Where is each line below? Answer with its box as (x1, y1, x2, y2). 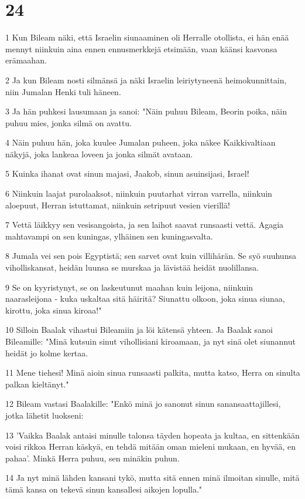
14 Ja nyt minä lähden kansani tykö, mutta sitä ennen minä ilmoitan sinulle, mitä (5, 471, 300, 484)
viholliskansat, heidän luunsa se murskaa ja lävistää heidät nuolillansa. (5, 261, 259, 274)
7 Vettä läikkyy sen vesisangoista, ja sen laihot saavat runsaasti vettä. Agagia (5, 218, 284, 231)
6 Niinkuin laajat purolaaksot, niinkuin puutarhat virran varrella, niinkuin (5, 187, 272, 200)
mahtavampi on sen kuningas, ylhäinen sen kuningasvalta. (5, 230, 213, 242)
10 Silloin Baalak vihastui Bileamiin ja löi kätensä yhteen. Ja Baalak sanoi (5, 323, 273, 336)
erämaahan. (5, 54, 47, 66)
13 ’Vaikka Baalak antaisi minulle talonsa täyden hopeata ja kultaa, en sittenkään (5, 429, 300, 441)
